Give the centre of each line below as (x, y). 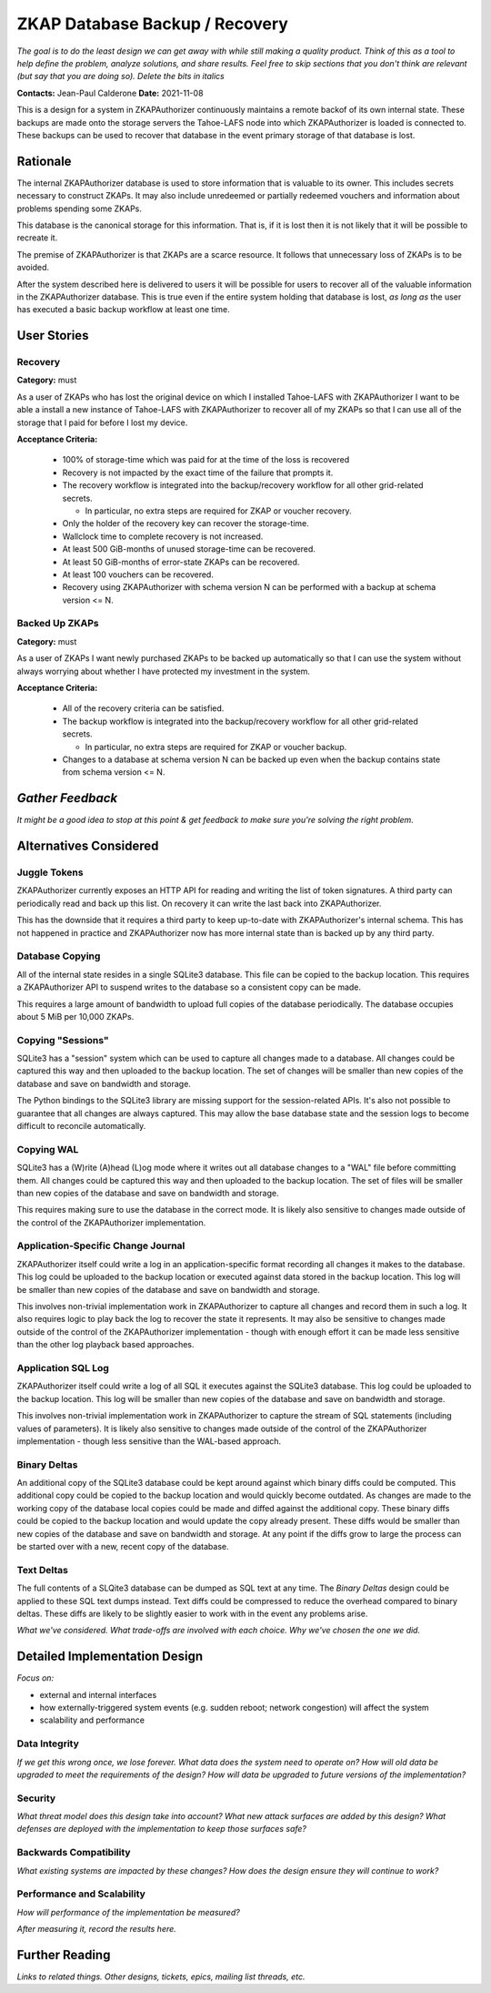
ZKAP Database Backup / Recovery (152, 24)
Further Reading (64, 1954)
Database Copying (59, 956)
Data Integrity (48, 1744)
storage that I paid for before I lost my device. (102, 422)
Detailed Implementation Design (110, 1657)
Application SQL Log (63, 1368)
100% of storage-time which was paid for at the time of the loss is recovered (206, 460)
